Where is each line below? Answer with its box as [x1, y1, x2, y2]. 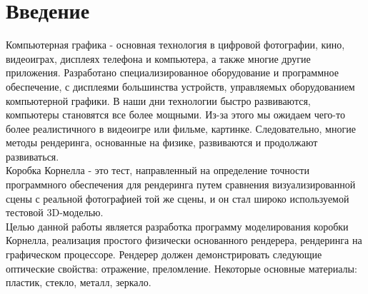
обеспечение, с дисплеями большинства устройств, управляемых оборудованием [6, 78, 355, 93]
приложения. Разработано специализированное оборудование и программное [6, 65, 339, 80]
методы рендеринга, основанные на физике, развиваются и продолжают [6, 135, 318, 150]
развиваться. [6, 148, 59, 163]
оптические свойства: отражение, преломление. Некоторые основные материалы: [6, 260, 357, 275]
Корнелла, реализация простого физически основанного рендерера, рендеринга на [6, 233, 362, 248]
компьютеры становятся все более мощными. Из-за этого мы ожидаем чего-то [6, 107, 345, 122]
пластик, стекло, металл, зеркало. [6, 275, 151, 290]
